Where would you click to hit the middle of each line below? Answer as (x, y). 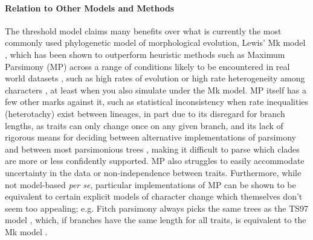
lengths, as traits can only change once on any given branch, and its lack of (144, 125)
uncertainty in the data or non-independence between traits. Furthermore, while (153, 172)
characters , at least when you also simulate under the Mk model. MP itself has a (156, 90)
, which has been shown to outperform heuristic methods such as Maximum (145, 54)
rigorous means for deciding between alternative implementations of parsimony (150, 137)
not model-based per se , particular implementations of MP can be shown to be (150, 184)
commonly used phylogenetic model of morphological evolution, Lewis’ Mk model (155, 43)
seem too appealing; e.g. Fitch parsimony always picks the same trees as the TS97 (157, 208)
